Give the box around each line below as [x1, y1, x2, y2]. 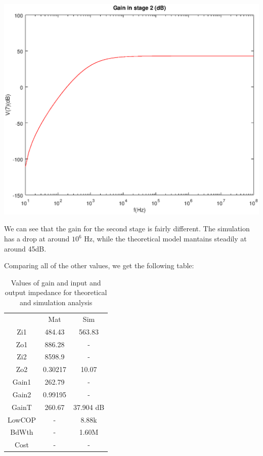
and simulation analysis [19, 297, 93, 308]
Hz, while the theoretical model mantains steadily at [84, 233, 247, 244]
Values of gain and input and [11, 277, 101, 287]
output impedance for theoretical [5, 287, 107, 298]
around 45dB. [4, 243, 47, 254]
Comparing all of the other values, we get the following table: [4, 260, 194, 271]
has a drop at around [4, 233, 70, 244]
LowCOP [8, 414, 36, 425]
